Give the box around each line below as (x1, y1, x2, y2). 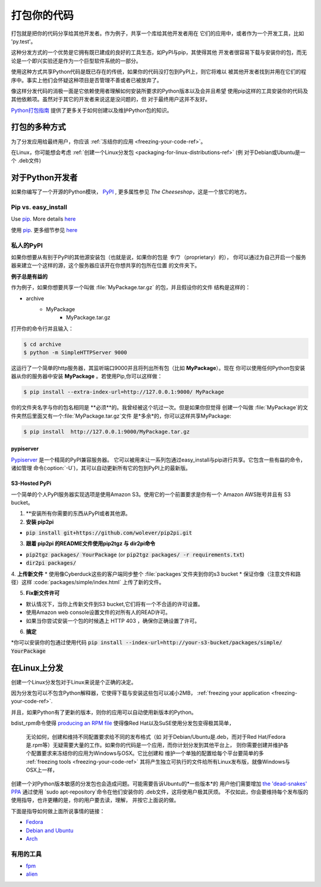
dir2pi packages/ (26, 560, 77, 566)
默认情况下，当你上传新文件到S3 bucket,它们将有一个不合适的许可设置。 (26, 600, 203, 607)
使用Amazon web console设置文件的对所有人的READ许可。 (26, 609, 171, 616)
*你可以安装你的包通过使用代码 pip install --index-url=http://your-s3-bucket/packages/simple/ (11, 639, 282, 646)
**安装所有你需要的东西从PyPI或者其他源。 (26, 510, 131, 517)
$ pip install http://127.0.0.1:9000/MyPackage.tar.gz (23, 428, 190, 435)
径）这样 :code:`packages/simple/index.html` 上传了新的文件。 (11, 579, 165, 586)
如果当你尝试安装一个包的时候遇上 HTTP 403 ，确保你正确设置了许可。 (26, 617, 200, 624)
